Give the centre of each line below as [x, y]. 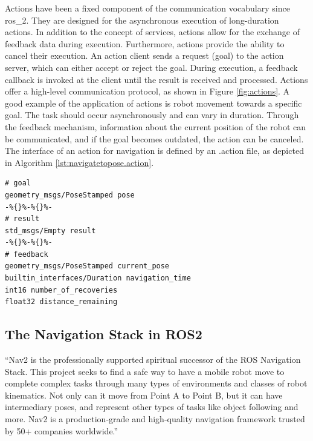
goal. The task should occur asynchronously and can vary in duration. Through [152, 115]
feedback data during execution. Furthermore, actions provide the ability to [145, 43]
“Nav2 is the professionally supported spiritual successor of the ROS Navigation [153, 360]
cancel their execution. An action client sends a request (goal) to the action [144, 55]
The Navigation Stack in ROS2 [104, 334]
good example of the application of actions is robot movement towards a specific [153, 103]
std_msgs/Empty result [50, 230]
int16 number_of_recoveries [61, 290]
